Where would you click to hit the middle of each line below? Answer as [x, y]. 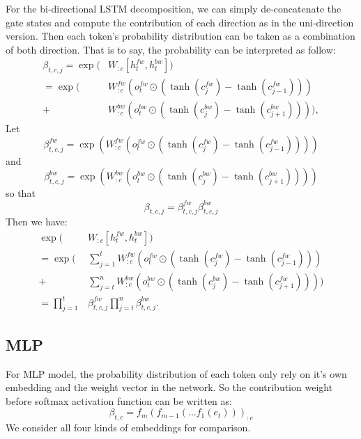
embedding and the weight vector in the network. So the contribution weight [169, 387]
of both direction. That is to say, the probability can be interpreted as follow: [171, 49]
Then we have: [37, 222]
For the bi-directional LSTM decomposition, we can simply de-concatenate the [174, 8]
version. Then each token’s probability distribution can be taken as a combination [180, 36]
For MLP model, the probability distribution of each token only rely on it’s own [176, 373]
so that [21, 193]
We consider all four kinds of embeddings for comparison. [128, 428]
